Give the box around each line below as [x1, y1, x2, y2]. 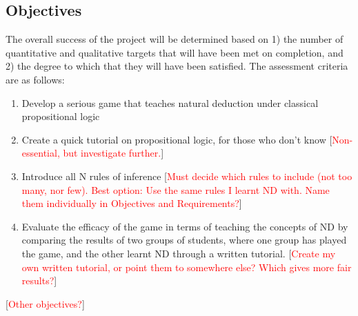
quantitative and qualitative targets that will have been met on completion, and [6, 45, 344, 59]
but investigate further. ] [63, 146, 164, 160]
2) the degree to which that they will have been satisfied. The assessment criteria [6, 59, 348, 73]
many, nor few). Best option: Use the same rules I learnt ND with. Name [21, 182, 330, 197]
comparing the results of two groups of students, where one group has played [21, 233, 347, 247]
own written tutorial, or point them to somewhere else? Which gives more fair [21, 259, 352, 274]
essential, [21, 146, 60, 160]
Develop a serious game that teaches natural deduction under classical [21, 95, 319, 110]
